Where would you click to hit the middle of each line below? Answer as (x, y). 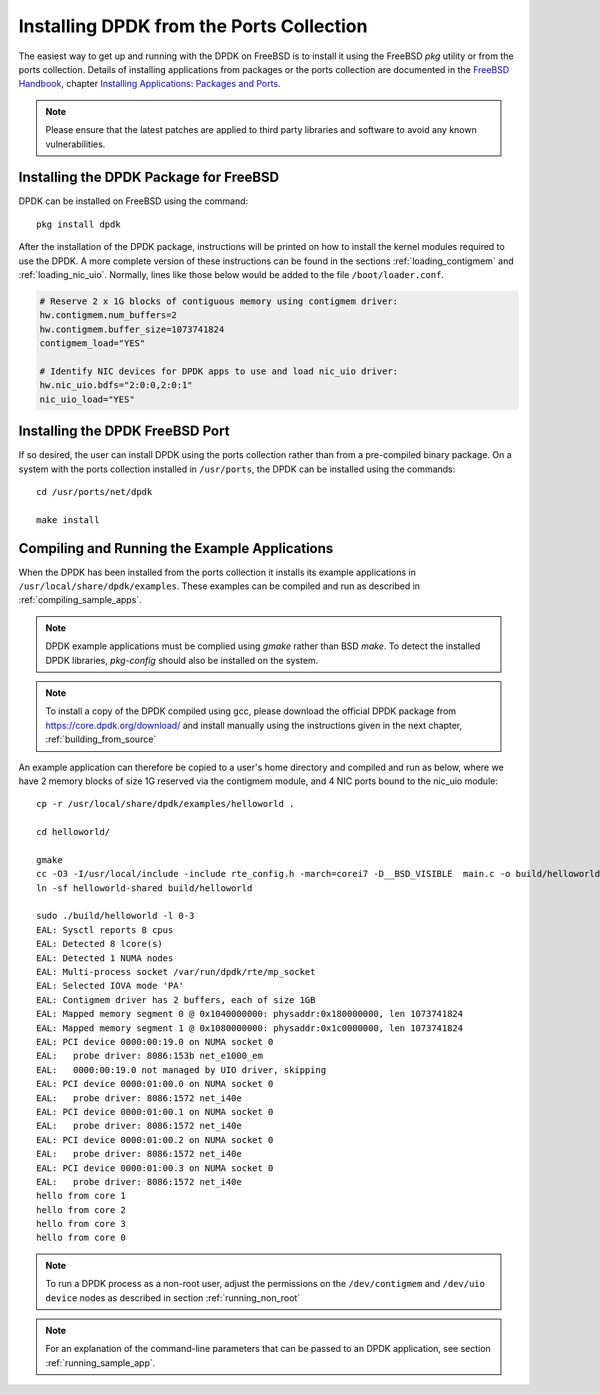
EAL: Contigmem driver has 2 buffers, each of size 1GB (176, 999)
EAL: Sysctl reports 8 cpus (105, 929)
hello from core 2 (81, 1209)
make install (68, 519)
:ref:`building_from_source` (101, 739)
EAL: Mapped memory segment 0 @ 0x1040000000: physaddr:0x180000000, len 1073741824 (250, 1014)
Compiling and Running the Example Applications (176, 548)
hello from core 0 (81, 1238)
